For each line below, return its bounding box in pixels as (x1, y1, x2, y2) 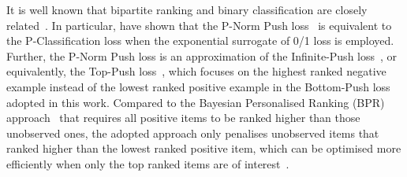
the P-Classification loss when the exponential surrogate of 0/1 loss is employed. (6, 32, 394, 49)
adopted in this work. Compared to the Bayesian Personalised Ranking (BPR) (6, 94, 385, 110)
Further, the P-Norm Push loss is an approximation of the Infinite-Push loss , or (6, 47, 398, 64)
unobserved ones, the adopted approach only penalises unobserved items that (6, 124, 379, 141)
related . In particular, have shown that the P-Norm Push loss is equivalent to (6, 17, 392, 33)
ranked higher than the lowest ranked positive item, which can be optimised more (6, 140, 401, 157)
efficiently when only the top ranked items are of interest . (6, 155, 289, 171)
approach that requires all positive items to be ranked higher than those (6, 109, 360, 126)
